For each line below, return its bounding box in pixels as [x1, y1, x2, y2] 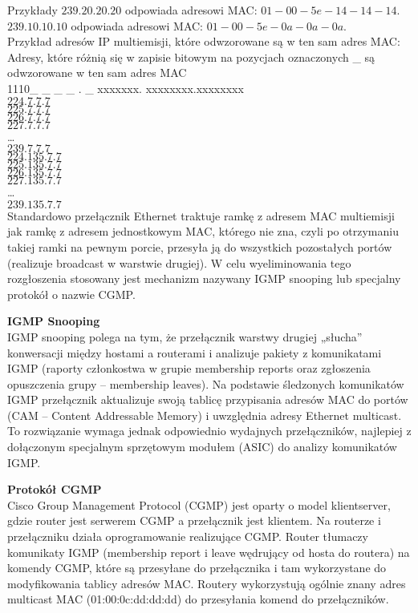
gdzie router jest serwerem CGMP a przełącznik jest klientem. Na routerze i [7, 512, 381, 529]
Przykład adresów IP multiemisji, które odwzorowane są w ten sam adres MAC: [7, 33, 400, 50]
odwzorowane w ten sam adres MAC [7, 64, 187, 81]
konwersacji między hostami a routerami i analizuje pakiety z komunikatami [7, 344, 382, 361]
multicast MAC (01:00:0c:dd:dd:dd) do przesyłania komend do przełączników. [7, 591, 389, 607]
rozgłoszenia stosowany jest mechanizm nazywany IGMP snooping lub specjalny [7, 270, 401, 287]
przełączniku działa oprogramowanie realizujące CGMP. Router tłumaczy [7, 528, 368, 545]
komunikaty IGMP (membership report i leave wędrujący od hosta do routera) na [7, 543, 410, 560]
